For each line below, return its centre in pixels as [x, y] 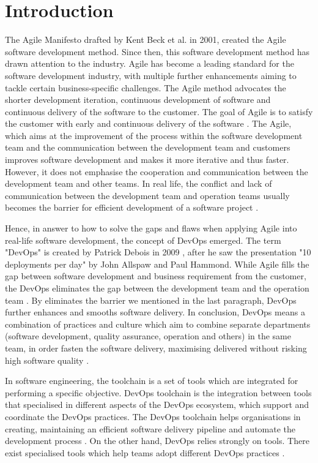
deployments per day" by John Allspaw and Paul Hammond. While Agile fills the [157, 264]
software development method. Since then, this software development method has [157, 51]
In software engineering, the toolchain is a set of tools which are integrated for [152, 381]
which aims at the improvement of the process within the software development [154, 135]
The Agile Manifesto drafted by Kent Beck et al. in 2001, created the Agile [146, 40]
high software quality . [47, 360]
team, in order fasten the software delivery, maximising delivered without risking [156, 348]
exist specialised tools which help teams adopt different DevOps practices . [145, 452]
